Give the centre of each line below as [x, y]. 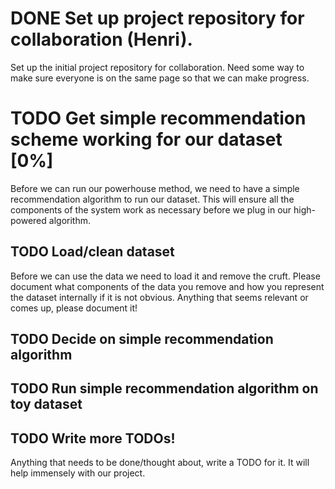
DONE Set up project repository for [157, 18]
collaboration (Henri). [101, 39]
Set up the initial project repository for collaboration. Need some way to [157, 67]
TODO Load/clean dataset [92, 252]
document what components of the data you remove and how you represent [167, 286]
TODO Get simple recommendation [158, 118]
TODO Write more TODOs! [93, 438]
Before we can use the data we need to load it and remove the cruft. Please [165, 276]
